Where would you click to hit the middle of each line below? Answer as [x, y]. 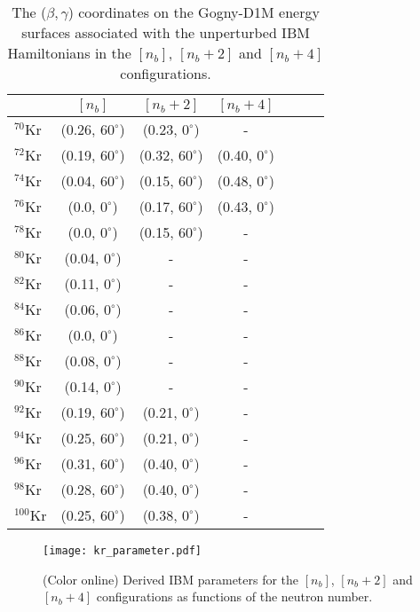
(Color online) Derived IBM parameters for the [171, 579]
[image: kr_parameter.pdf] [122, 551]
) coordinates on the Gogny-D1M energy [194, 12]
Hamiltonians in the [69, 53]
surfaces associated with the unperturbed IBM [166, 32]
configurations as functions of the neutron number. [234, 596]
